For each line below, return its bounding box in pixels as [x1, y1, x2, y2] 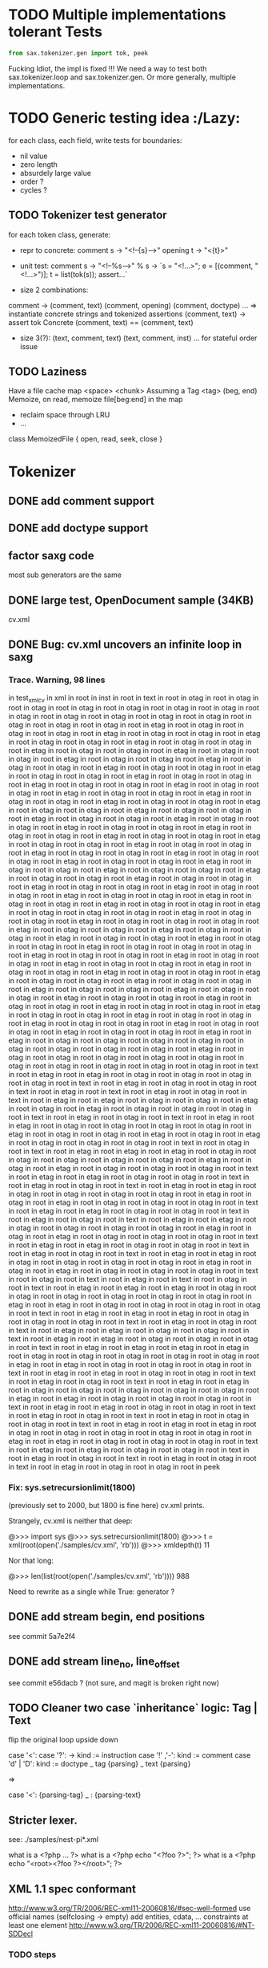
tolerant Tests [8, 22, 102, 41]
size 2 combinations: [19, 285, 89, 295]
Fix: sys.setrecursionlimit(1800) [8, 1482, 136, 1494]
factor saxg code [8, 548, 94, 563]
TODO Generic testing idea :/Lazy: [8, 109, 241, 127]
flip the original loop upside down [8, 1735, 118, 1745]
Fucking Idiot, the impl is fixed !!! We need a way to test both [8, 63, 207, 73]
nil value [19, 151, 48, 161]
